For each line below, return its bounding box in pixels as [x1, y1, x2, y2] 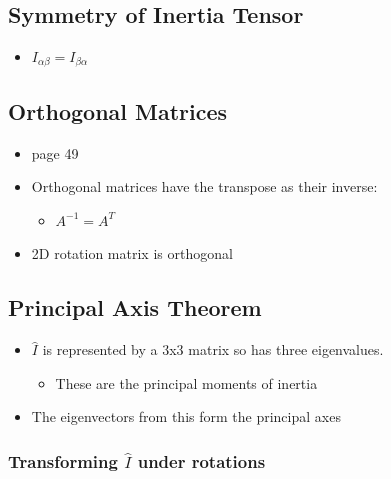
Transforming [8, 448, 118, 473]
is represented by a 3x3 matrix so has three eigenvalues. [42, 339, 384, 360]
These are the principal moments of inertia [55, 372, 318, 393]
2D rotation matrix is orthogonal [31, 243, 233, 264]
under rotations [137, 448, 266, 473]
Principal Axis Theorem [8, 292, 262, 323]
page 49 [31, 142, 79, 163]
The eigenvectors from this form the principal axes [31, 406, 341, 427]
